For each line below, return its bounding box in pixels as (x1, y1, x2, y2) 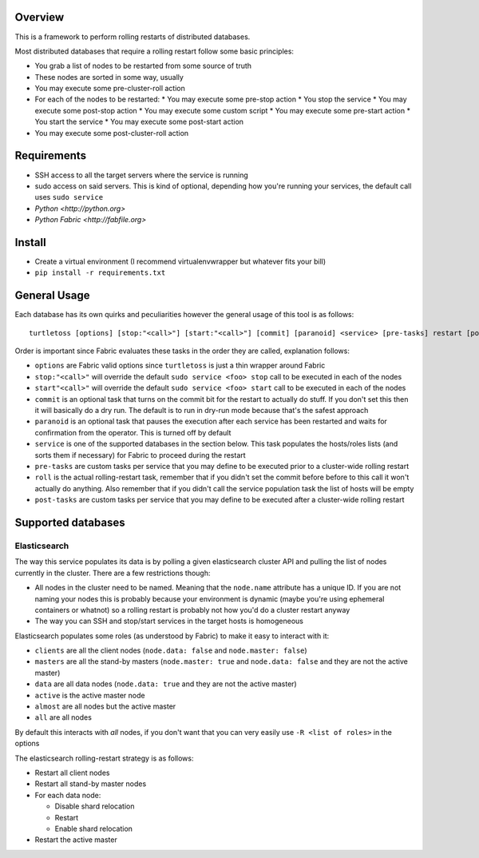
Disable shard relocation (54, 801, 135, 811)
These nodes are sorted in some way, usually (34, 72, 184, 81)
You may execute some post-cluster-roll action (34, 128, 189, 137)
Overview (14, 10, 65, 24)
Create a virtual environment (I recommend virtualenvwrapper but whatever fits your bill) (34, 256, 327, 267)
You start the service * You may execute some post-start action (34, 117, 243, 127)
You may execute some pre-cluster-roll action (34, 84, 185, 93)
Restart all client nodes (34, 768, 110, 777)
